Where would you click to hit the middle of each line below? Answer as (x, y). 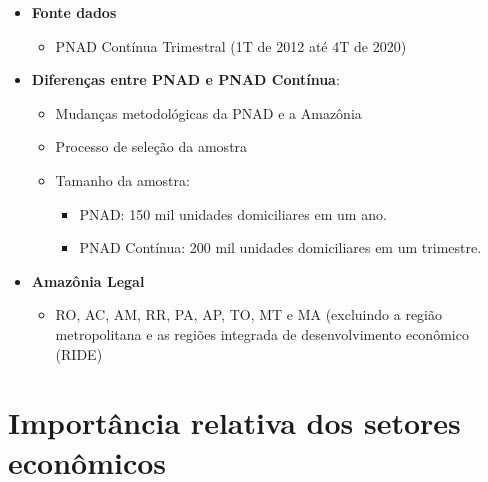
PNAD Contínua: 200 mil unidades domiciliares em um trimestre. (280, 247)
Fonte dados (74, 12)
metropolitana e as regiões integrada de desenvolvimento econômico (262, 333)
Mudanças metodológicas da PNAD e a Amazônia (208, 112)
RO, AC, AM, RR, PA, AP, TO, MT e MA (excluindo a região (248, 314)
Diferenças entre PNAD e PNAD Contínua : (185, 79)
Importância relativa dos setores (234, 422)
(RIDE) (79, 353)
